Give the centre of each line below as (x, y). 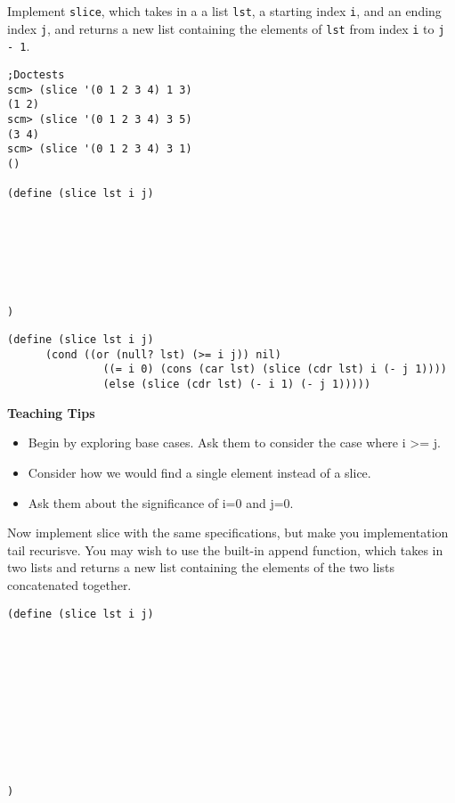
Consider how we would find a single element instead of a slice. (199, 472)
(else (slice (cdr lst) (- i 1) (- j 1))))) (237, 385)
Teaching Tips (51, 412)
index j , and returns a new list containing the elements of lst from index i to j (226, 28)
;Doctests (36, 74)
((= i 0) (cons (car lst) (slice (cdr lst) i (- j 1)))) (275, 369)
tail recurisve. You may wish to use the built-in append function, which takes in (225, 549)
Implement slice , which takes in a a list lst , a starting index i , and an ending (224, 11)
